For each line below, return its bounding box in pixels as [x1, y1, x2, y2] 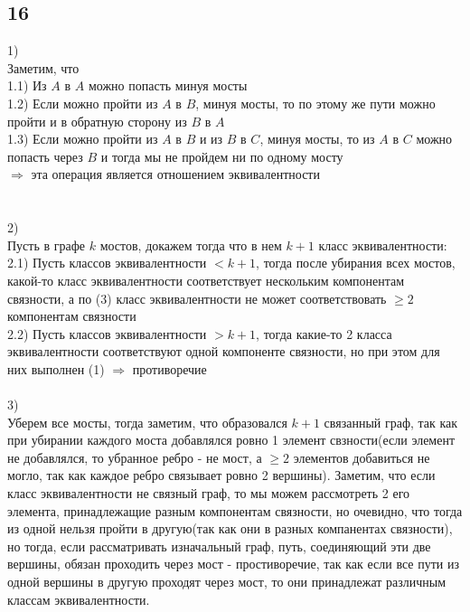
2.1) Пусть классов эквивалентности [7, 253, 207, 272]
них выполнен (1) [7, 359, 105, 378]
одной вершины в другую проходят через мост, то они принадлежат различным [7, 572, 446, 591]
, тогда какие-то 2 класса [256, 324, 392, 343]
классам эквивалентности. [7, 589, 150, 608]
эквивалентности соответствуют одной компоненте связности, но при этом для [7, 342, 440, 361]
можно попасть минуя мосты [88, 76, 248, 95]
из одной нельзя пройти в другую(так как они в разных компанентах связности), [7, 519, 453, 538]
